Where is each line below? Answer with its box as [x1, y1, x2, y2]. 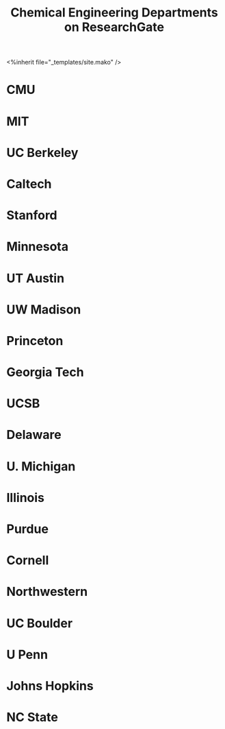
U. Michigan [6, 458, 76, 474]
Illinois [6, 490, 45, 505]
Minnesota [6, 239, 69, 254]
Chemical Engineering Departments [10, 5, 218, 21]
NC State [6, 710, 59, 725]
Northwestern [6, 584, 88, 599]
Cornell [6, 553, 49, 569]
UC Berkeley [6, 145, 79, 160]
